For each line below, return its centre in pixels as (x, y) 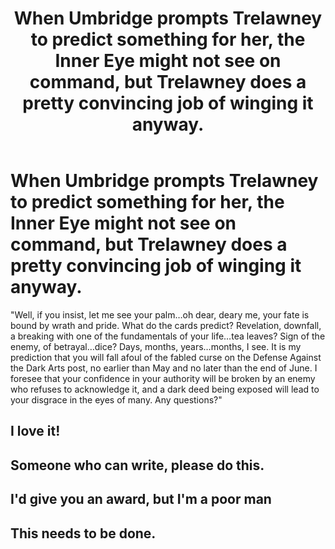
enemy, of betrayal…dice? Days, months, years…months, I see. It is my (156, 346)
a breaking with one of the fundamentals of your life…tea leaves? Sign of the (168, 336)
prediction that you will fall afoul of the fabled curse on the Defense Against (166, 357)
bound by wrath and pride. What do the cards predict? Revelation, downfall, (166, 325)
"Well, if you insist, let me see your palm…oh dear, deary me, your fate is (160, 314)
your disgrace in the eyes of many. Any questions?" (116, 399)
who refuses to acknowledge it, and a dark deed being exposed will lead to (165, 389)
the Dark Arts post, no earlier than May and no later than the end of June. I (164, 368)
